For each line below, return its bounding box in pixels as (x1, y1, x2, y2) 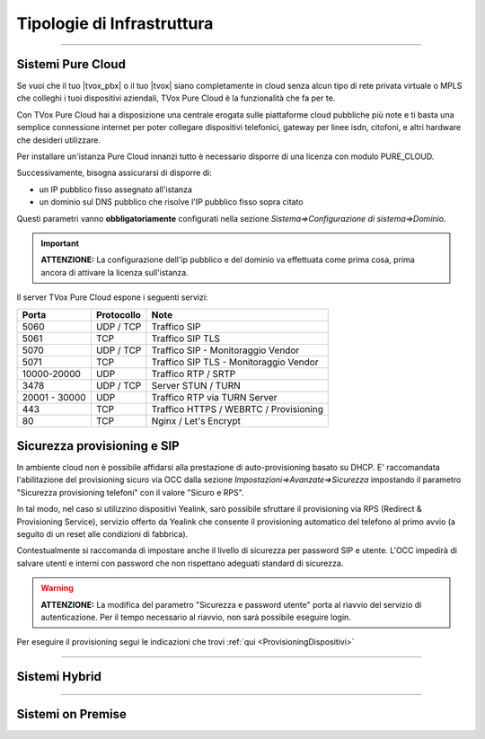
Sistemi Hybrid (16, 669, 102, 684)
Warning (40, 583, 74, 594)
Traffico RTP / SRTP (151, 367, 236, 380)
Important (40, 238, 80, 249)
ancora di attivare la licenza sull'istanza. (40, 267, 189, 277)
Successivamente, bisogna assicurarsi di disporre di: (16, 167, 213, 179)
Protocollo (95, 308, 141, 321)
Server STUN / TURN (151, 379, 242, 391)
